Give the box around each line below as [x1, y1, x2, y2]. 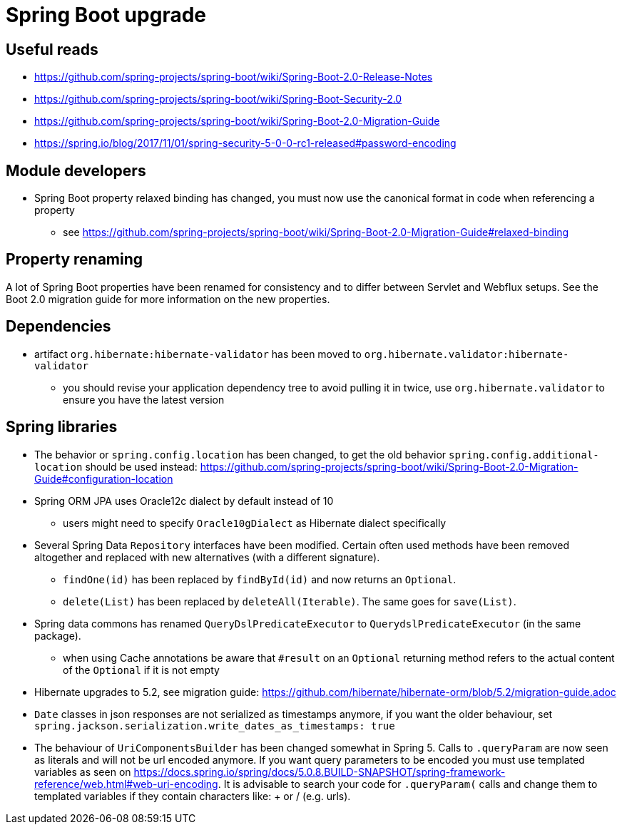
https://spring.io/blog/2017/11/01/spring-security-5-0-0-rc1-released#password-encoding [34, 137, 457, 150]
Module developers [6, 161, 146, 180]
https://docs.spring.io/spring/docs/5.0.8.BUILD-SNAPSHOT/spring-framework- [133, 765, 506, 778]
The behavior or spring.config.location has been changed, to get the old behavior [34, 448, 447, 461]
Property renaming [6, 250, 143, 269]
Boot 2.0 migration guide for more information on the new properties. [6, 292, 330, 305]
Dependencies [6, 317, 111, 336]
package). [34, 629, 81, 642]
